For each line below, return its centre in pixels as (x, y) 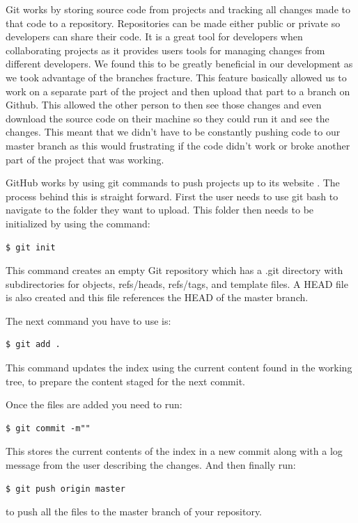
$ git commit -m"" (48, 428)
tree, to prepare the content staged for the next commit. (125, 381)
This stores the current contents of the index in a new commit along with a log (174, 451)
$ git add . (33, 345)
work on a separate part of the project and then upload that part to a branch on (178, 91)
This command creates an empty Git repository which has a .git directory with (174, 270)
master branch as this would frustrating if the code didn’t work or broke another (178, 145)
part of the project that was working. (85, 159)
